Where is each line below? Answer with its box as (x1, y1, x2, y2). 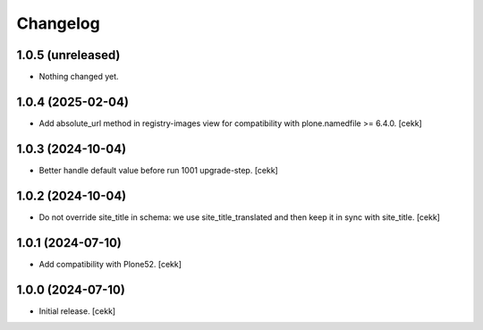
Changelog (16, 13, 100, 33)
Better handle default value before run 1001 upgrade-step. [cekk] (38, 165, 279, 175)
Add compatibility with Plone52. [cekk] (38, 258, 182, 269)
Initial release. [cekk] (38, 305, 116, 317)
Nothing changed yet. (38, 72, 120, 82)
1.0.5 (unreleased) (16, 47, 121, 63)
